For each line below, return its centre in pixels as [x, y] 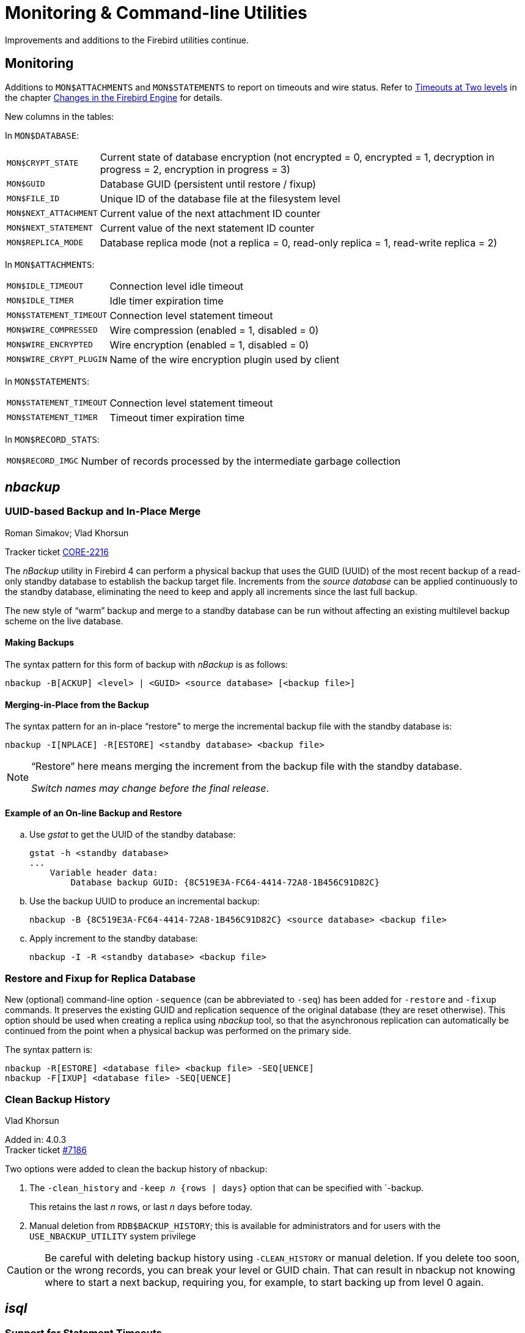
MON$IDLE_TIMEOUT [45, 286]
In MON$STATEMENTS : [47, 381]
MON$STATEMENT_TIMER [52, 418]
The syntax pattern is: [49, 1050]
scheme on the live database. [64, 621]
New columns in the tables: [60, 116]
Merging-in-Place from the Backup [77, 704]
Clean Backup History [58, 1099]
